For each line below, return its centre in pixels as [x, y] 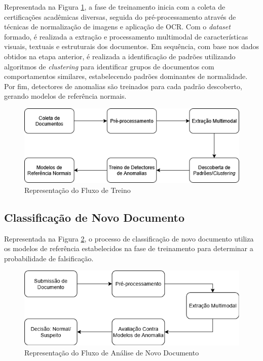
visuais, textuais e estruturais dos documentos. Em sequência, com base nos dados [132, 46]
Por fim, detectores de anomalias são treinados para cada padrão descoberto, [123, 86]
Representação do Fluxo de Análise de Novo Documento [112, 353]
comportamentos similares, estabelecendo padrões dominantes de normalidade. [126, 76]
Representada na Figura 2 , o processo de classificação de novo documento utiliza [129, 238]
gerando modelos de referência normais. [65, 96]
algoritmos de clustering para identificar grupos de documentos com [109, 66]
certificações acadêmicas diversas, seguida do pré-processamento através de [120, 16]
